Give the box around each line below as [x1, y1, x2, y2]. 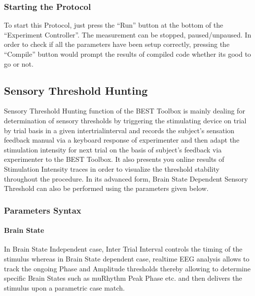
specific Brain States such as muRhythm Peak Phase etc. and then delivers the [4, 273, 242, 283]
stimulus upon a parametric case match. [4, 282, 125, 293]
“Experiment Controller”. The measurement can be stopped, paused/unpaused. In [4, 29, 252, 39]
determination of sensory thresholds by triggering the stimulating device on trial [4, 115, 247, 125]
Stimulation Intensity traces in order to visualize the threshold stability [4, 163, 219, 174]
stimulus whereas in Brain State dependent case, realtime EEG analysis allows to [4, 253, 250, 263]
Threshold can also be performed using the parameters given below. [4, 183, 209, 193]
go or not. [4, 58, 34, 69]
